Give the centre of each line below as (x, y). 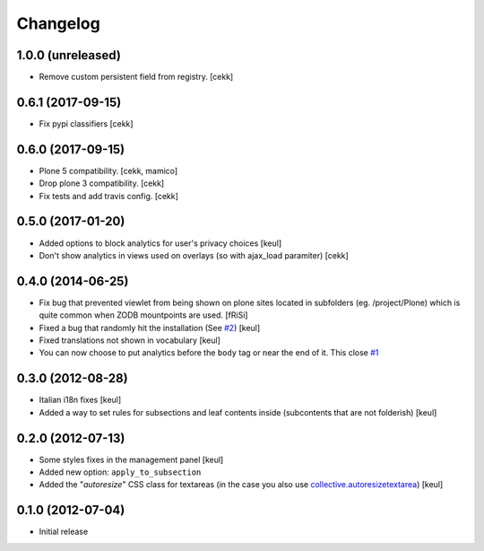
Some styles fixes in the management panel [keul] (131, 459)
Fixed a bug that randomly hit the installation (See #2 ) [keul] (150, 328)
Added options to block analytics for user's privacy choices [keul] (160, 243)
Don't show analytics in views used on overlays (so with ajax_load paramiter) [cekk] (194, 255)
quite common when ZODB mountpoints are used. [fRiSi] (143, 315)
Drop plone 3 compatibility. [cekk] (102, 183)
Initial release (64, 532)
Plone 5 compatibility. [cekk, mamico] (108, 171)
